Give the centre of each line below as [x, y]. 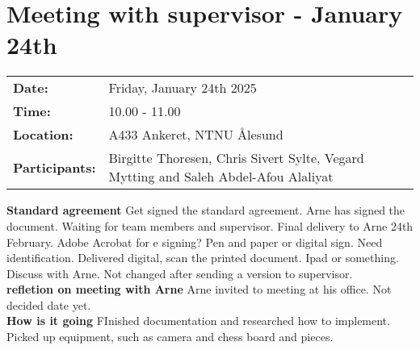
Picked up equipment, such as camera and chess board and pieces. [170, 337]
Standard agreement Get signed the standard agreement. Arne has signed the [206, 210]
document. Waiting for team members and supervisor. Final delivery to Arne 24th [210, 225]
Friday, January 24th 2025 [183, 88]
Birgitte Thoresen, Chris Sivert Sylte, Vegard [236, 158]
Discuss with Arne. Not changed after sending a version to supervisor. [180, 273]
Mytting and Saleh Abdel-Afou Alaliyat [221, 177]
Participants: [55, 167]
